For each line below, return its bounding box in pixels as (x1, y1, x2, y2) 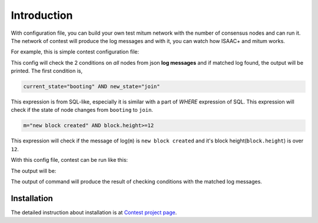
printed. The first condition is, (11, 68, 82, 75)
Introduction (11, 9, 73, 22)
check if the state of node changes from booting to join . (11, 106, 153, 114)
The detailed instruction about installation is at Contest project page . (11, 209, 177, 216)
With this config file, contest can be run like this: (11, 157, 128, 164)
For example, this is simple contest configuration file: (11, 48, 140, 55)
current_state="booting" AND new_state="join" (23, 83, 160, 90)
